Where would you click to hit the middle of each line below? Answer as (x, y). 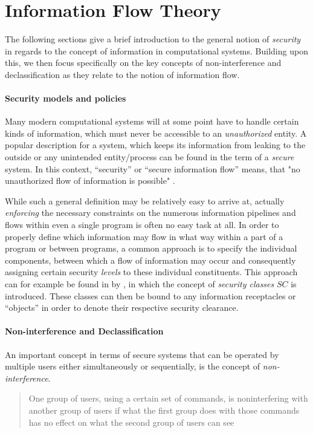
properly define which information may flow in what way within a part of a (144, 236)
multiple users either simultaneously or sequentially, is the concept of (133, 366)
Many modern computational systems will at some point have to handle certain (152, 121)
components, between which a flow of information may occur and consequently (150, 260)
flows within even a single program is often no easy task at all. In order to (142, 225)
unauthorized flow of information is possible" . (90, 181)
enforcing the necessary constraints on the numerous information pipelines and (150, 213)
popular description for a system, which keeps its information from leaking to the (155, 145)
